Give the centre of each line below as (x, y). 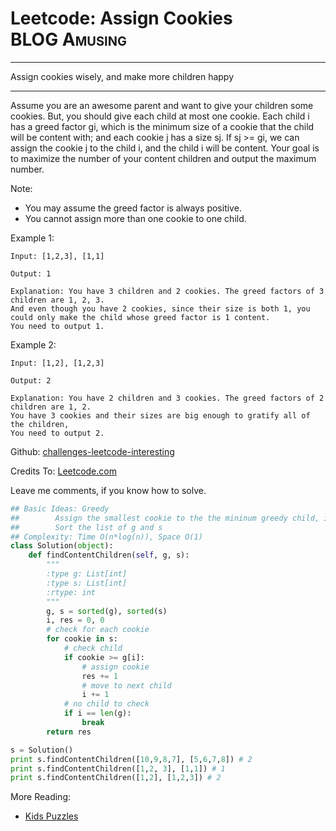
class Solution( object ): (62, 546)
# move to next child (126, 685)
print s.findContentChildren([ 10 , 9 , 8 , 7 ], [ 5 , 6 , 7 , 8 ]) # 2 (131, 759)
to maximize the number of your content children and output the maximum (163, 158)
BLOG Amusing (68, 39)
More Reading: (40, 797)
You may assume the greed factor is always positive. (133, 208)
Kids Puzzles (51, 816)
